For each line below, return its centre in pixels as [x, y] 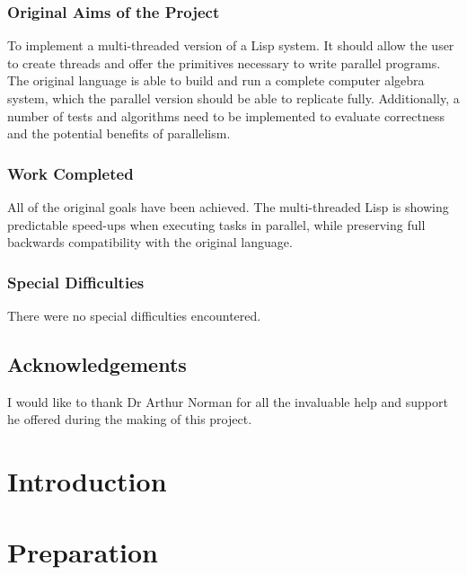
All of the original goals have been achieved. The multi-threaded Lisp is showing [228, 207]
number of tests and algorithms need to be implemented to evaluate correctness [226, 115]
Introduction [87, 481]
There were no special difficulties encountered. [134, 315]
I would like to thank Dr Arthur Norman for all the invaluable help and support [228, 401]
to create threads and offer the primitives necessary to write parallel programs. [224, 62]
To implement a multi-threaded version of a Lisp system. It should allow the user [231, 45]
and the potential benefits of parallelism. [119, 133]
